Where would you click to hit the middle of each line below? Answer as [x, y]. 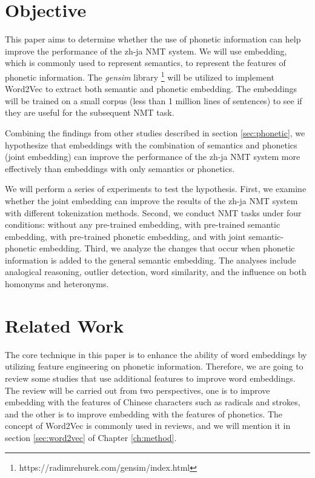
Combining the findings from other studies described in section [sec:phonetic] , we [155, 132]
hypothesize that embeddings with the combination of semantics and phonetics [151, 144]
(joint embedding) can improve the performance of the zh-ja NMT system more [153, 157]
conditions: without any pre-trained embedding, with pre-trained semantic [143, 224]
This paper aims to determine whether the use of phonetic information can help [153, 39]
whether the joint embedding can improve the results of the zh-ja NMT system [151, 200]
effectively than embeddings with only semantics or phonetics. [120, 168]
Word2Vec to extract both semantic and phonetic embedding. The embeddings [151, 89]
